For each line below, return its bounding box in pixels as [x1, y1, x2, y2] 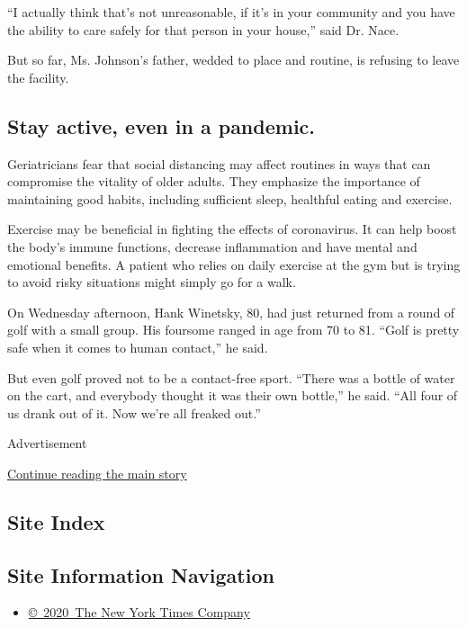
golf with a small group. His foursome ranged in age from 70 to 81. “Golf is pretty [7, 320, 460, 339]
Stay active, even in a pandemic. [7, 112, 316, 139]
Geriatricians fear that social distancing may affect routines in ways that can [7, 154, 431, 173]
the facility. [7, 67, 69, 86]
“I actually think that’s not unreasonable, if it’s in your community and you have [7, 3, 455, 21]
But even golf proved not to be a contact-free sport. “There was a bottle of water [7, 368, 455, 387]
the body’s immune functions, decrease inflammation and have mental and [7, 237, 418, 255]
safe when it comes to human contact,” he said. [7, 337, 268, 356]
